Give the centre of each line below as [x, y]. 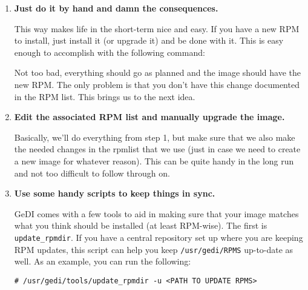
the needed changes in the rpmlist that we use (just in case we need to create [157, 149]
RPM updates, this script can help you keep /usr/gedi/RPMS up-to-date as [154, 249]
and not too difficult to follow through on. [92, 173]
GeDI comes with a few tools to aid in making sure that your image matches [156, 213]
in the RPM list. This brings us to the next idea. [105, 96]
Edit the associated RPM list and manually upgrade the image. [149, 117]
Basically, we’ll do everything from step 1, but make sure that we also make [155, 137]
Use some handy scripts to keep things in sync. [115, 193]
